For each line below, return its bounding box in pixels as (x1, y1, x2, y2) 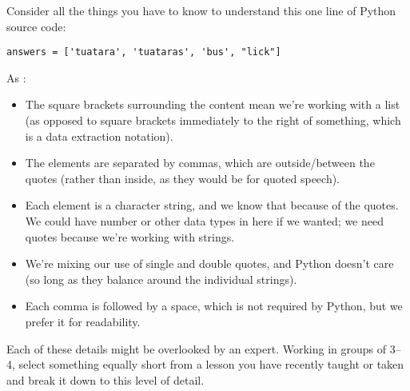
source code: (6, 18, 66, 34)
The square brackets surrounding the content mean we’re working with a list (25, 96, 400, 113)
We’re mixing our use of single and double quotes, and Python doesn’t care (25, 255, 394, 272)
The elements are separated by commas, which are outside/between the (25, 154, 375, 171)
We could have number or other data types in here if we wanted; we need (25, 213, 384, 229)
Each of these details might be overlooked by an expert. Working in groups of (6, 340, 387, 357)
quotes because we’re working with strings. (25, 228, 235, 245)
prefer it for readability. (25, 313, 141, 329)
